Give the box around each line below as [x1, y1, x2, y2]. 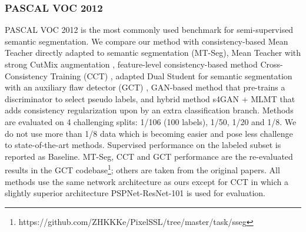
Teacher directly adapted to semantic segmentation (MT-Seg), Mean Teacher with [5, 46, 301, 59]
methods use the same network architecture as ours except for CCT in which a [5, 175, 288, 187]
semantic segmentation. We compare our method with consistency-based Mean [5, 35, 288, 47]
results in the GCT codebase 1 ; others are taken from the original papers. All [5, 162, 280, 176]
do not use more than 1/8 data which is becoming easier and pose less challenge [5, 127, 293, 139]
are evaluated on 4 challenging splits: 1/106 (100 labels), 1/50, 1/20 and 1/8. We [5, 115, 297, 127]
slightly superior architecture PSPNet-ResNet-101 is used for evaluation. [5, 187, 265, 199]
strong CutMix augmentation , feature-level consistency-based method [5, 58, 258, 70]
